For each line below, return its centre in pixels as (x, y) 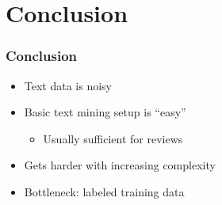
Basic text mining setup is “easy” (105, 112)
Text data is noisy (68, 85)
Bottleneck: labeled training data (104, 191)
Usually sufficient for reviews (113, 138)
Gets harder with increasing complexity (120, 165)
